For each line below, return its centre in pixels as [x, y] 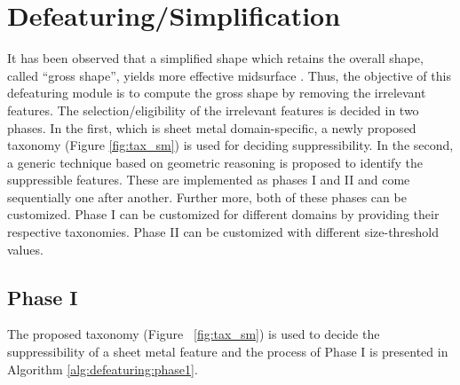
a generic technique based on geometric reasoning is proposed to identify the [215, 162]
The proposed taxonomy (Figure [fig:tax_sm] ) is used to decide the [194, 334]
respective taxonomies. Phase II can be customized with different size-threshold [223, 232]
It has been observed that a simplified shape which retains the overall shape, [215, 58]
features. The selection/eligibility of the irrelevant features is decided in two [213, 110]
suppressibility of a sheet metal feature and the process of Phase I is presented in [228, 352]
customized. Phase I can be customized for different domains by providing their [223, 214]
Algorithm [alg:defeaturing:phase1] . [103, 369]
